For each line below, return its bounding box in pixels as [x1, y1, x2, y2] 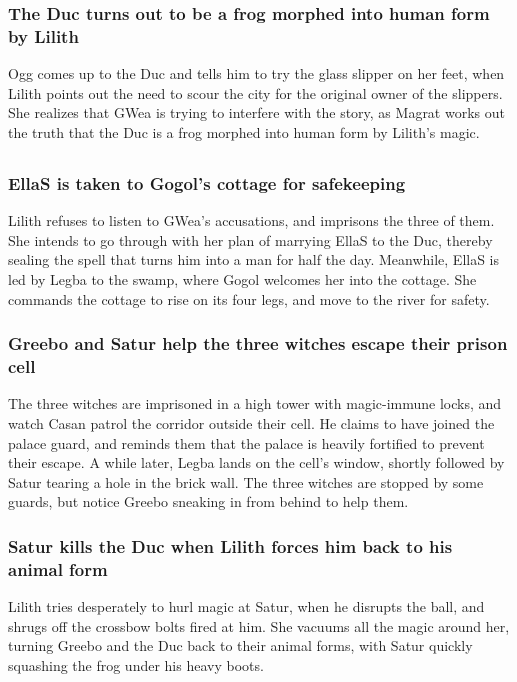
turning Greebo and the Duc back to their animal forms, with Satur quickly [8, 635, 473, 656]
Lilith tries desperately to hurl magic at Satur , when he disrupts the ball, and [8, 596, 485, 617]
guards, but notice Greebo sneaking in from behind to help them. [8, 491, 409, 512]
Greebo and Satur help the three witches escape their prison [8, 331, 508, 356]
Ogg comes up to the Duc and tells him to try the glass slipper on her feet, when [8, 63, 505, 84]
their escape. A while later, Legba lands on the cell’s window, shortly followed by [8, 452, 505, 473]
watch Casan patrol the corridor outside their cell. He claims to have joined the [8, 412, 495, 433]
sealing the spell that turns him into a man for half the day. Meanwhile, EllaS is [8, 249, 500, 270]
